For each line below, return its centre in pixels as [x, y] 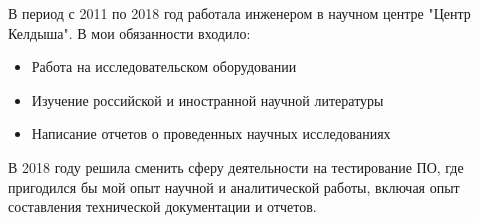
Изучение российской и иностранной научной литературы [207, 99]
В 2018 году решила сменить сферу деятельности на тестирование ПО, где [236, 166]
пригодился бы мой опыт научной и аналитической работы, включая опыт [234, 186]
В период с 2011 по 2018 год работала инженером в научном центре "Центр [239, 13]
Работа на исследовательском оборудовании [164, 66]
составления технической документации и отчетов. [162, 206]
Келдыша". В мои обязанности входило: [129, 32]
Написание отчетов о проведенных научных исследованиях [211, 133]
